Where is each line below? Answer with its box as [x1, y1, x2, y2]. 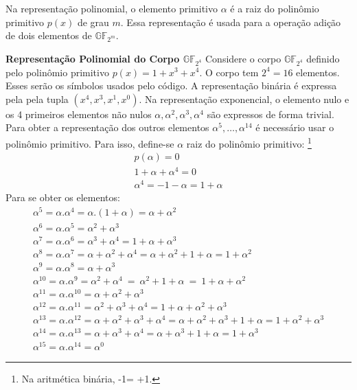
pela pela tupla [5, 91, 69, 106]
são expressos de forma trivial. [207, 106, 334, 121]
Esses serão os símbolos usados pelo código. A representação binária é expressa [5, 78, 337, 93]
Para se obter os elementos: [5, 190, 120, 205]
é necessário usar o [255, 120, 334, 135]
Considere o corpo [205, 51, 281, 65]
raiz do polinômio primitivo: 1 [186, 134, 312, 150]
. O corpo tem [199, 65, 259, 79]
